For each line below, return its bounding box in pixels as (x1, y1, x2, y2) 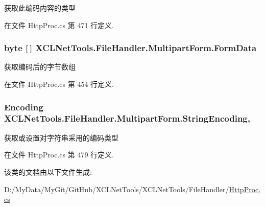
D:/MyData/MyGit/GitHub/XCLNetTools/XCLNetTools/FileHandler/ (4, 183, 229, 194)
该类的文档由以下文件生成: (4, 166, 92, 177)
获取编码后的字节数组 (4, 61, 76, 72)
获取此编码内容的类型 (4, 3, 76, 13)
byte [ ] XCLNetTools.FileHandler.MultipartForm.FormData (4, 41, 257, 54)
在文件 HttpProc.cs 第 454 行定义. (4, 79, 114, 89)
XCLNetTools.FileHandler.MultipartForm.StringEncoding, (4, 112, 250, 125)
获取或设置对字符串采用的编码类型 (4, 132, 118, 143)
